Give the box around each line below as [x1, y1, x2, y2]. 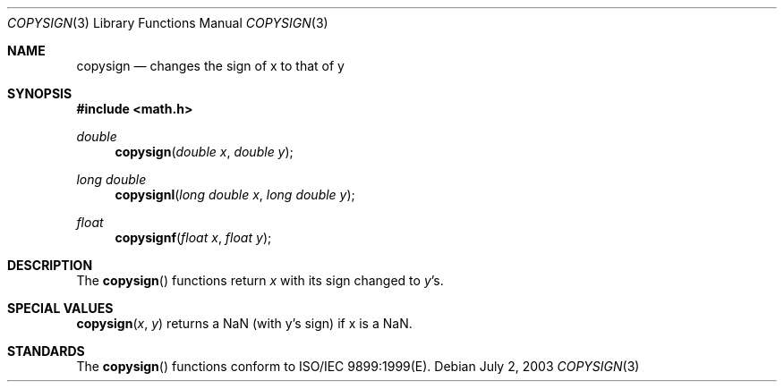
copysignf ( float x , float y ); [115, 230, 272, 245]
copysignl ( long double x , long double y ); [115, 187, 355, 202]
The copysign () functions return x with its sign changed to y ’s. [76, 273, 444, 288]
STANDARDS [7, 343, 85, 359]
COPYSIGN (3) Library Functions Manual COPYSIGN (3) [7, 15, 328, 30]
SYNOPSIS [7, 86, 72, 101]
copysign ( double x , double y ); [115, 144, 294, 159]
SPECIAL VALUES [7, 300, 114, 316]
